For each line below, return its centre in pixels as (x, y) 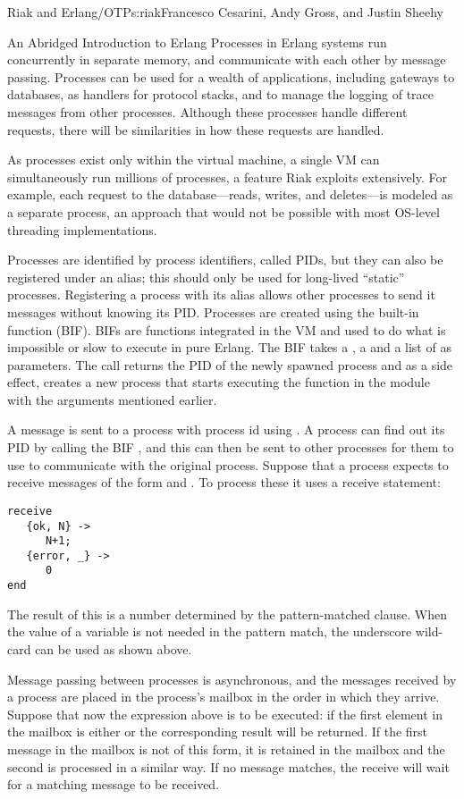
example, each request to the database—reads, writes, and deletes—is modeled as (230, 194)
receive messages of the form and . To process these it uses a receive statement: (224, 482)
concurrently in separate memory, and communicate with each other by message (227, 59)
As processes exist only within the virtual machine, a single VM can (194, 160)
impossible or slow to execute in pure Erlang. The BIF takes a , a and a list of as (229, 347)
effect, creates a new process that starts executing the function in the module (219, 382)
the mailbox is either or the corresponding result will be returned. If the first (218, 732)
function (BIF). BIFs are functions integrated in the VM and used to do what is (227, 329)
